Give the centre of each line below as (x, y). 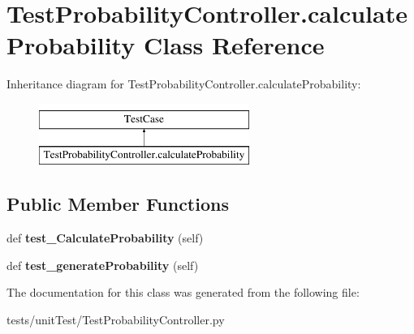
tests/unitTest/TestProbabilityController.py (116, 320)
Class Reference (234, 45)
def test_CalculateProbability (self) (105, 238)
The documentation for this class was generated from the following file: (183, 292)
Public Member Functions (118, 204)
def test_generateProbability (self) (103, 265)
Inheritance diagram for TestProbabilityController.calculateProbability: (184, 84)
